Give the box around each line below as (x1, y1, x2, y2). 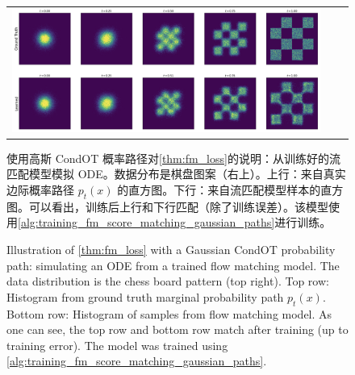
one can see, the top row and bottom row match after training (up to (6, 321, 349, 338)
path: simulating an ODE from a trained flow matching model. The (6, 256, 340, 273)
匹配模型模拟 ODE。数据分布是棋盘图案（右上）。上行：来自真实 (6, 165, 346, 182)
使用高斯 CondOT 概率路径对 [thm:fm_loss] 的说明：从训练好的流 (6, 149, 340, 166)
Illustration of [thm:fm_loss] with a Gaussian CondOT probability (6, 240, 336, 257)
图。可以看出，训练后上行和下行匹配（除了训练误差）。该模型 (6, 198, 328, 215)
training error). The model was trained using (6, 336, 228, 353)
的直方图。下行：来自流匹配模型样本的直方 (117, 181, 344, 198)
